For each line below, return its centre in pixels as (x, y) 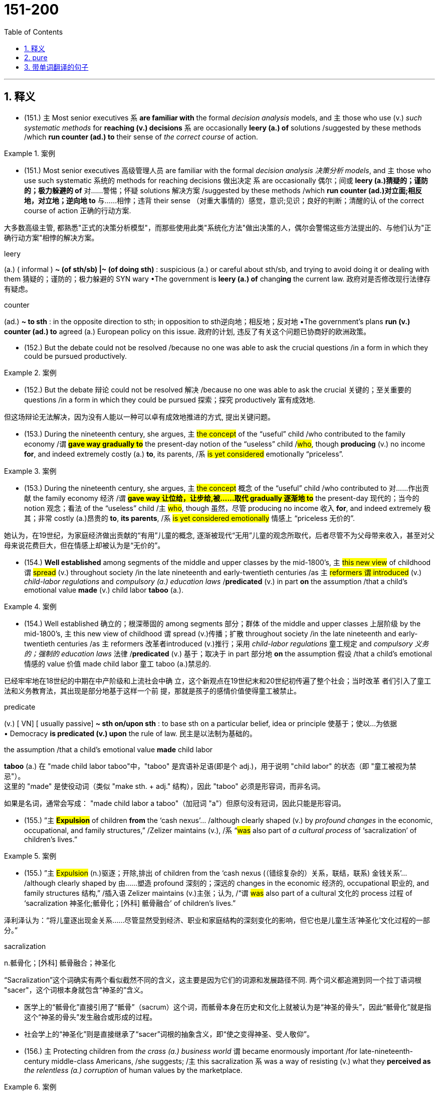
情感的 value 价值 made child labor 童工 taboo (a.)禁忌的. (118, 663)
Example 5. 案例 (30, 856)
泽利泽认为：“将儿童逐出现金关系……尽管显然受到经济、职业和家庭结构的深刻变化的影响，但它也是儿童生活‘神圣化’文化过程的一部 (217, 920)
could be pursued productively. (76, 356)
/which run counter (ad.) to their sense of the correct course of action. (141, 136)
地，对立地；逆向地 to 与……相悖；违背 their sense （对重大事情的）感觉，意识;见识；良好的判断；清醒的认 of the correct (224, 200)
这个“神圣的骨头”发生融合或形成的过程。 (90, 1017)
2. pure (36, 57)
